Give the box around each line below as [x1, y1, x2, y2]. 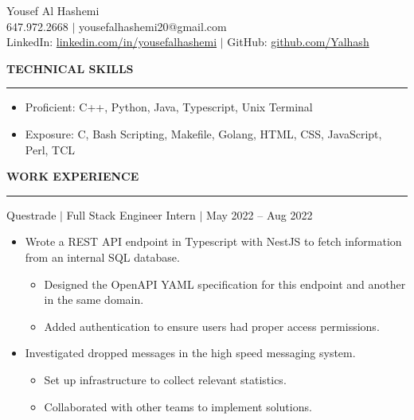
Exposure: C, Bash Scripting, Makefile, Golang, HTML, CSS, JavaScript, [25, 125, 382, 142]
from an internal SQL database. [25, 248, 180, 265]
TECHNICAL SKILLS [6, 60, 134, 76]
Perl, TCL [25, 141, 76, 157]
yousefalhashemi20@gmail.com [79, 17, 227, 34]
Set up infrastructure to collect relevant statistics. [44, 371, 287, 387]
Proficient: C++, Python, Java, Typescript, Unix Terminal [25, 99, 313, 115]
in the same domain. [44, 291, 144, 308]
